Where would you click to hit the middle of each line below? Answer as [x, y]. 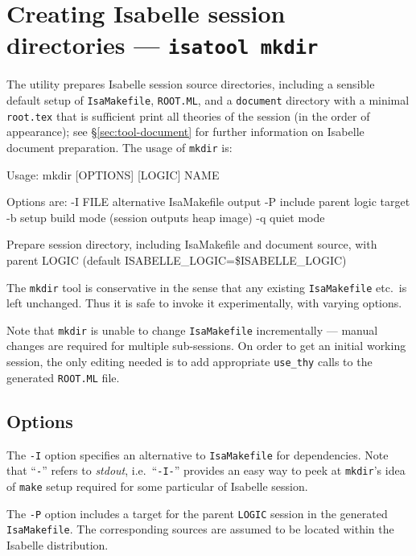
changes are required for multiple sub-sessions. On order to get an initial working [206, 346]
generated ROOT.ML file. [63, 377]
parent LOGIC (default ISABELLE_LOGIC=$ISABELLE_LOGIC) [177, 259]
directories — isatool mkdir [163, 45]
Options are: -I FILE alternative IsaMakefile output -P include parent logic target [208, 202]
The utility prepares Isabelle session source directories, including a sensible [191, 84]
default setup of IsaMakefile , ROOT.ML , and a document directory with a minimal [208, 100]
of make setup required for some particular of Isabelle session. [157, 486]
